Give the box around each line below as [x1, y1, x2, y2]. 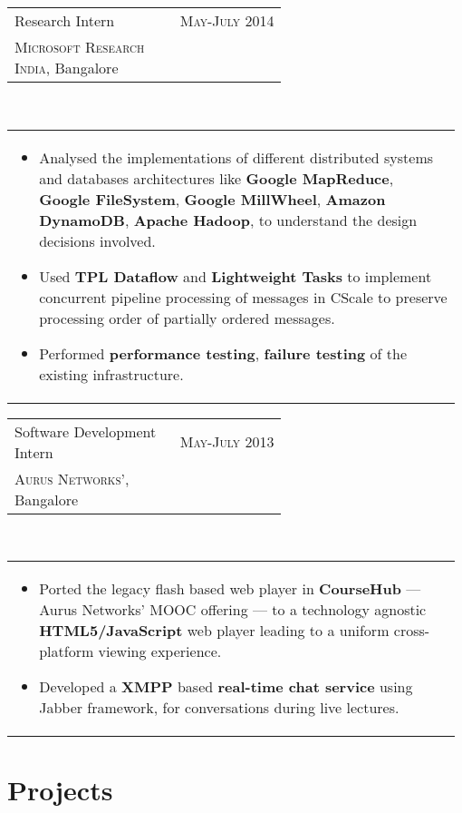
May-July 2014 [179, 10, 274, 31]
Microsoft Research [14, 36, 145, 57]
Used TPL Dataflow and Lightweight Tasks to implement [39, 265, 432, 287]
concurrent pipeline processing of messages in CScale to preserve [39, 286, 448, 308]
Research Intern [14, 10, 115, 31]
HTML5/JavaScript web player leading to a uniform [39, 620, 390, 642]
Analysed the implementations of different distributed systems [39, 146, 434, 168]
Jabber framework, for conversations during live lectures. [39, 697, 399, 719]
